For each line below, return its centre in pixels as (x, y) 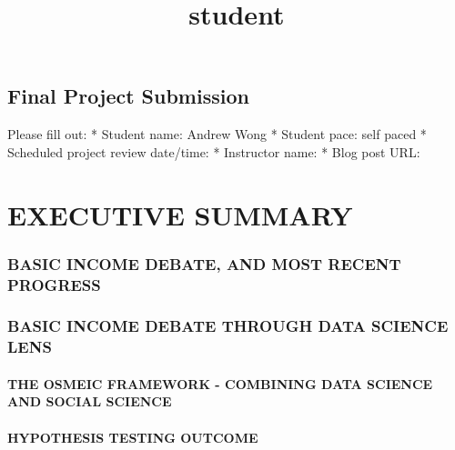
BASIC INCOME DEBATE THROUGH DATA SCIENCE (228, 326)
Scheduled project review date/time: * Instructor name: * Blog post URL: (214, 151)
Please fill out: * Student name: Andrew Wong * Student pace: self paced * (217, 134)
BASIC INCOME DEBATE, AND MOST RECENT (204, 263)
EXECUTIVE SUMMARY (180, 214)
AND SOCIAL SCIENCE (90, 401)
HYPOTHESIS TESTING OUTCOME (133, 437)
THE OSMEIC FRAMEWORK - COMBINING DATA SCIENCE (220, 383)
